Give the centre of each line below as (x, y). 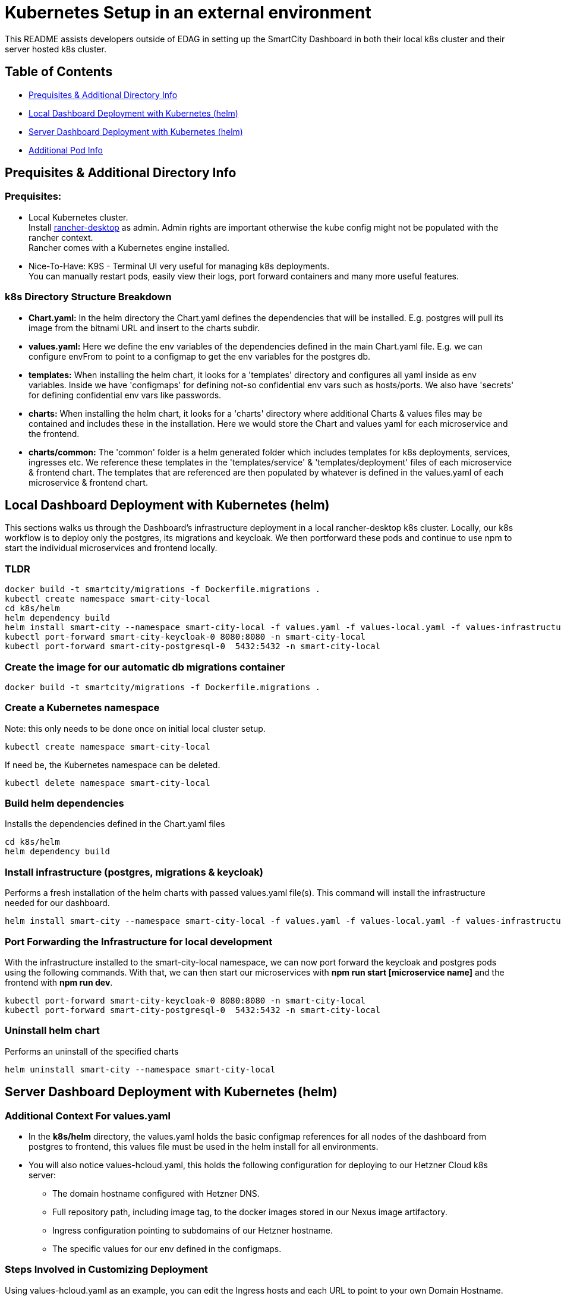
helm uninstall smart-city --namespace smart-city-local (140, 1069)
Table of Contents (59, 72)
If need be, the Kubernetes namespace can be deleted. (113, 765)
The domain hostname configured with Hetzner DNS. (156, 1193)
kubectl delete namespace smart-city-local (108, 783)
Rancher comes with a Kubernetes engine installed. (129, 247)
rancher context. (61, 237)
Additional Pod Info (66, 150)
